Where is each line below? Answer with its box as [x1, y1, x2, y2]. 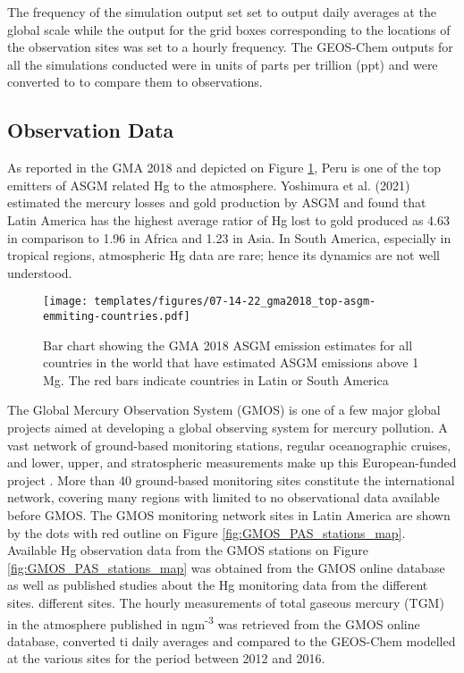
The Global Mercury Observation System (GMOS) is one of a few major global [7, 400, 441, 419]
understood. [7, 263, 72, 282]
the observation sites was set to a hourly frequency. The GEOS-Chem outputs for [7, 38, 453, 56]
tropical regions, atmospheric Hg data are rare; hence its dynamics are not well [7, 246, 440, 265]
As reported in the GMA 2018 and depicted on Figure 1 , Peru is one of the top [7, 158, 441, 177]
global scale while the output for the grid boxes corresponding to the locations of [7, 20, 451, 38]
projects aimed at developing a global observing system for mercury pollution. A [7, 418, 448, 437]
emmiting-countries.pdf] [43, 309, 190, 323]
